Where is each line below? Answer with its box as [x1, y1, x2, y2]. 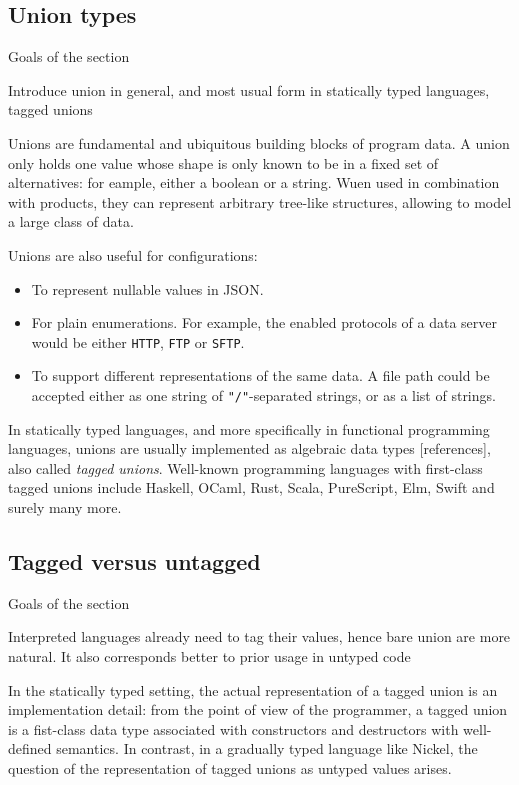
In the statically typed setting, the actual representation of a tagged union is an [8, 679, 498, 700]
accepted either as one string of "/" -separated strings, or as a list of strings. [31, 384, 496, 405]
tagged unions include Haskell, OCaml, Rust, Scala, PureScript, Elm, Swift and [8, 477, 495, 498]
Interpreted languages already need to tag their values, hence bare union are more [8, 626, 511, 647]
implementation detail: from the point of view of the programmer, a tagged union [8, 699, 508, 720]
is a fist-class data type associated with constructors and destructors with [8, 718, 459, 739]
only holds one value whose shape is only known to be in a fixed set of [8, 152, 439, 173]
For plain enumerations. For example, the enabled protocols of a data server [31, 312, 498, 333]
